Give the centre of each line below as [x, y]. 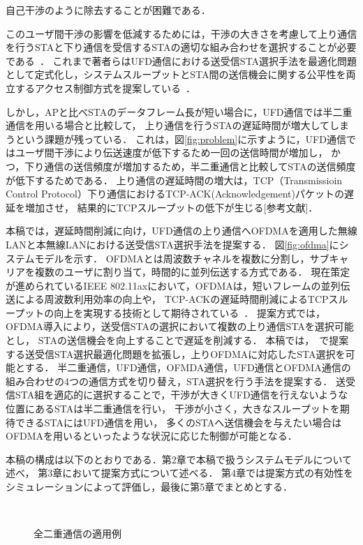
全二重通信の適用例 [77, 533]
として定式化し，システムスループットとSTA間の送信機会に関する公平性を [176, 74]
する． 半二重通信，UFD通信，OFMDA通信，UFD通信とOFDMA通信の [188, 367]
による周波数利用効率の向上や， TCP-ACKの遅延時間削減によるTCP [172, 299]
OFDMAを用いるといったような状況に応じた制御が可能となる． [151, 436]
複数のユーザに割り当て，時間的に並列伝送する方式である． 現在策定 [192, 272]
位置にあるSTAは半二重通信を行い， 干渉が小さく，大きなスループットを [173, 409]
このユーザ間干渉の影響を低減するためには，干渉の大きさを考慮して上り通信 [181, 33]
